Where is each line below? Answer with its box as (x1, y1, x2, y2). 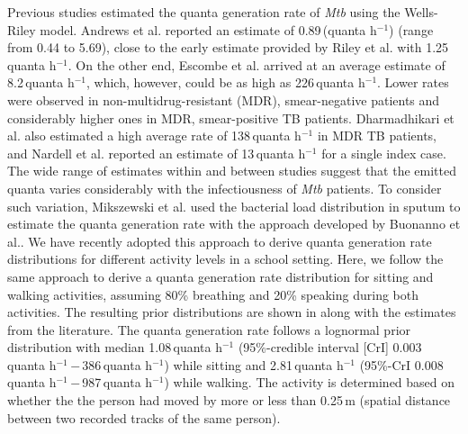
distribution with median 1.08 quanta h (7, 338, 222, 357)
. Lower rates (377, 73, 449, 92)
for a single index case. (321, 143, 446, 162)
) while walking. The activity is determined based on (164, 373, 455, 392)
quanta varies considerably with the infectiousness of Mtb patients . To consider (7, 178, 442, 197)
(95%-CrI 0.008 (359, 355, 444, 374)
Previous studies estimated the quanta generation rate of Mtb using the (7, 3, 400, 21)
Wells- (404, 3, 438, 21)
